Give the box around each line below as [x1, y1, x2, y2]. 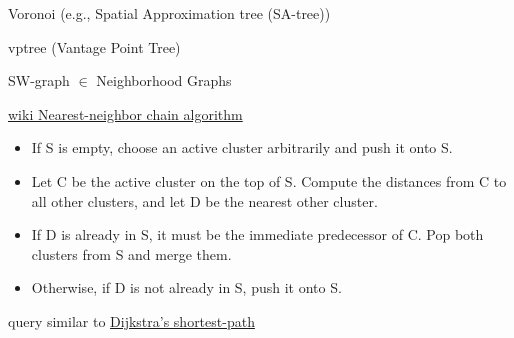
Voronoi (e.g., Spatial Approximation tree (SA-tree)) [8, 3, 331, 23]
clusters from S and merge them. [31, 243, 232, 264]
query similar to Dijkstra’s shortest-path [8, 310, 255, 331]
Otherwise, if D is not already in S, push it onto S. [31, 277, 342, 298]
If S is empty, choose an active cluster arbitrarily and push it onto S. [31, 137, 453, 158]
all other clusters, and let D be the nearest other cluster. [31, 190, 378, 211]
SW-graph [8, 70, 70, 91]
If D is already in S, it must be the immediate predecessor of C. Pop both [31, 224, 484, 245]
